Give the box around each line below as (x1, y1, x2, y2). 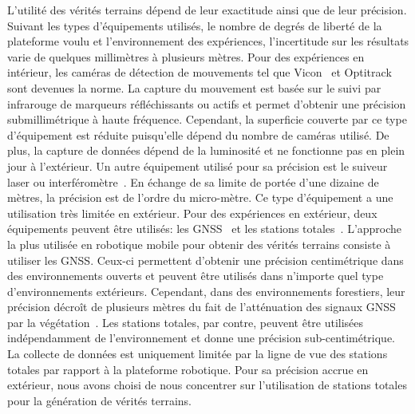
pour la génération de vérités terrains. (7, 392, 192, 408)
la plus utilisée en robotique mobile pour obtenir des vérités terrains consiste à (7, 235, 391, 252)
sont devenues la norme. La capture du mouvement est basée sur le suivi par (7, 79, 381, 96)
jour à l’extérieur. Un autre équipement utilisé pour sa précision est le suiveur (7, 157, 388, 174)
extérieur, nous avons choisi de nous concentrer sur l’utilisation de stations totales (7, 377, 407, 393)
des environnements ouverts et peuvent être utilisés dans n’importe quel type (7, 267, 384, 284)
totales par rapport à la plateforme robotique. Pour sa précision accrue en (7, 361, 369, 377)
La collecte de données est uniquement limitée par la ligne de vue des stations (7, 345, 388, 362)
